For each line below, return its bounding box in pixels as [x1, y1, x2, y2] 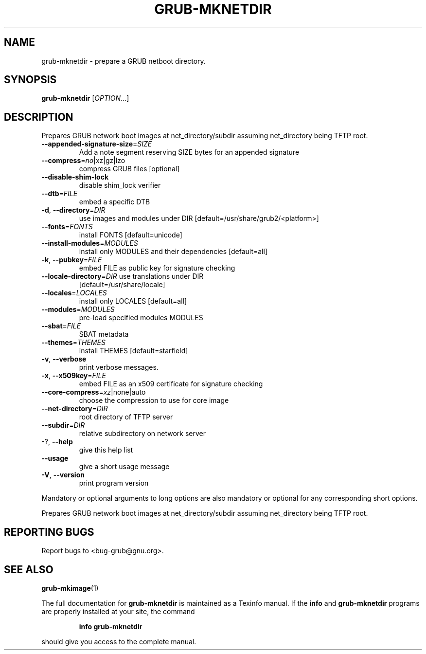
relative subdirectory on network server [79, 429, 206, 438]
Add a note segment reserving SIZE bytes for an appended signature [79, 148, 300, 157]
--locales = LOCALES [41, 289, 107, 297]
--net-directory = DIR [41, 404, 108, 413]
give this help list [79, 446, 133, 454]
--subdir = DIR [41, 421, 85, 430]
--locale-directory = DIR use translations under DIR [41, 272, 204, 281]
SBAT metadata [79, 330, 129, 339]
